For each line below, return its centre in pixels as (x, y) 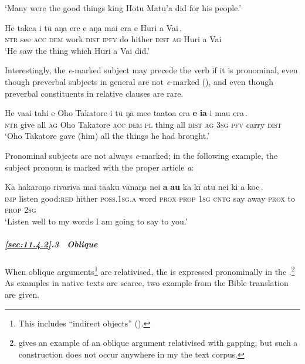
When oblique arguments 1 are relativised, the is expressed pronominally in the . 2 (150, 271)
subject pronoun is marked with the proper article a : (99, 167)
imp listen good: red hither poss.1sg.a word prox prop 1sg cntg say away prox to (150, 198)
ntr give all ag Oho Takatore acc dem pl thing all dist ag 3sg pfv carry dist (143, 124)
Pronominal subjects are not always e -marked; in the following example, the (141, 155)
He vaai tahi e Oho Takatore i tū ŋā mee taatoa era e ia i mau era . (126, 113)
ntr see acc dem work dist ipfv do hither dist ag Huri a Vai (113, 39)
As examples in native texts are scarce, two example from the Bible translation (147, 283)
